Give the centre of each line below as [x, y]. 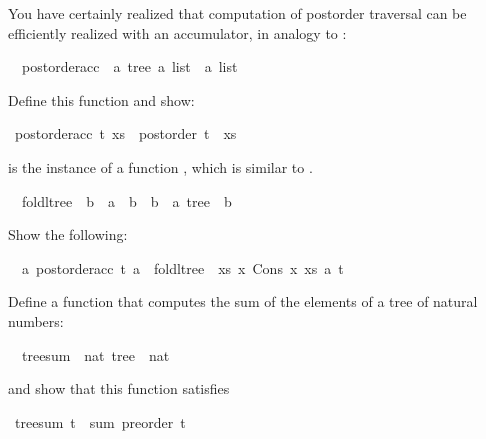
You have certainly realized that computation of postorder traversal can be [237, 13]
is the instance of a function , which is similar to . [160, 166]
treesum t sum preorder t [100, 421]
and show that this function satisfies [119, 388]
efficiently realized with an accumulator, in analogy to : [177, 32]
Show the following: [68, 234]
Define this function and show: [101, 99]
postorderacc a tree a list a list [129, 66]
